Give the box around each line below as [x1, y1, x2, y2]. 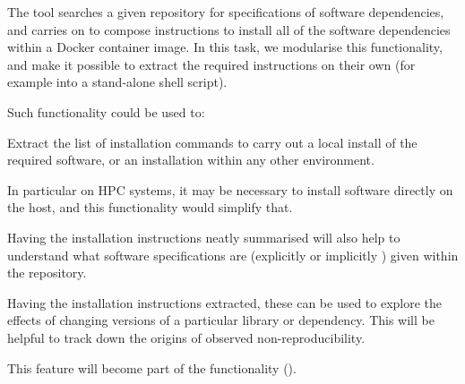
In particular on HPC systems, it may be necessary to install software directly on [7, 180, 453, 199]
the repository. [7, 263, 87, 282]
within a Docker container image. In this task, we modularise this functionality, [7, 38, 443, 56]
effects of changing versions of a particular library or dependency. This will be [7, 311, 435, 329]
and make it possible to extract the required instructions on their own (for [7, 55, 416, 73]
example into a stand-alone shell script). [7, 73, 228, 91]
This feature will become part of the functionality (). [7, 358, 297, 377]
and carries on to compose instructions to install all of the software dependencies [7, 20, 451, 38]
